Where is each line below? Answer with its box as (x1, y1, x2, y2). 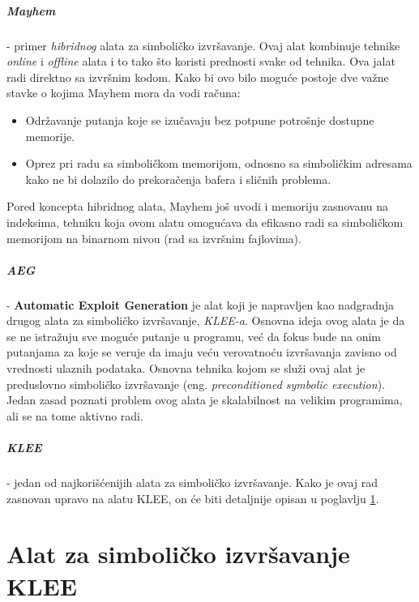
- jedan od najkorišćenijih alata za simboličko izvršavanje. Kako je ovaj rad (6, 473, 378, 490)
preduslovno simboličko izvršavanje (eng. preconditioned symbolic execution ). (6, 375, 385, 392)
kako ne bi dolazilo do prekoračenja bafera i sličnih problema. (25, 170, 331, 187)
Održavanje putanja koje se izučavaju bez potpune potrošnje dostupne (25, 111, 374, 128)
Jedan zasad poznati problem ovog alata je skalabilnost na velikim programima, (6, 391, 403, 408)
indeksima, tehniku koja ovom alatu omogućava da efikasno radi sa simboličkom (6, 213, 404, 230)
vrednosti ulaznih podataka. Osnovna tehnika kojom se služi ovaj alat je (6, 360, 366, 377)
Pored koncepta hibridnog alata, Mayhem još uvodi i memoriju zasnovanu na (6, 198, 389, 215)
